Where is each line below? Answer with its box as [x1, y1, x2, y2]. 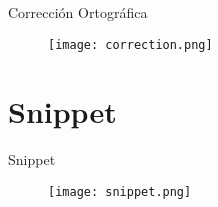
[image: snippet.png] [48, 184, 192, 199]
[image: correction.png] [48, 37, 213, 52]
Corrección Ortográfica [8, 2, 148, 22]
